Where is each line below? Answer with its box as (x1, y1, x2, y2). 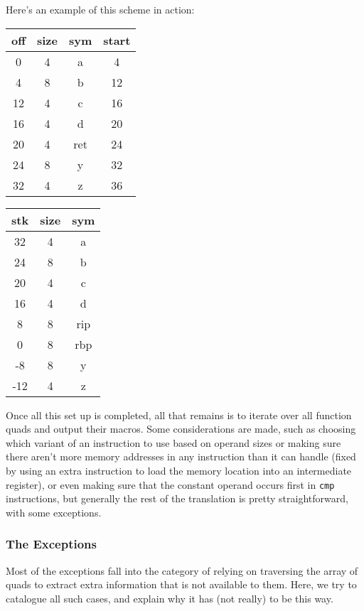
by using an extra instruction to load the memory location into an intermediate (6, 463, 352, 477)
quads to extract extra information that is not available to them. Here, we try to (6, 577, 357, 592)
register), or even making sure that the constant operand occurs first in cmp (6, 477, 335, 492)
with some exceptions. (6, 504, 102, 519)
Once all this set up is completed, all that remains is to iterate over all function (6, 407, 352, 422)
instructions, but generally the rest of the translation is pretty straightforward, (6, 491, 348, 506)
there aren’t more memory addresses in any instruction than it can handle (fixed (6, 449, 356, 464)
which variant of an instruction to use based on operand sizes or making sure (6, 435, 341, 450)
